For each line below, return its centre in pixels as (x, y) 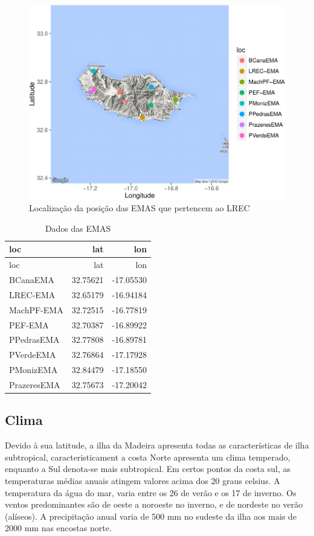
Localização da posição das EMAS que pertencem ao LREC (139, 208)
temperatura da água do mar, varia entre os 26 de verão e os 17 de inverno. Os (151, 492)
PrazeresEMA (35, 384)
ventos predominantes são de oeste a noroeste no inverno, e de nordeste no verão (154, 504)
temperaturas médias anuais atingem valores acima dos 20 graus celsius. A (143, 480)
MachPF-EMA (36, 309)
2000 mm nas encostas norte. (58, 528)
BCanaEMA (32, 280)
